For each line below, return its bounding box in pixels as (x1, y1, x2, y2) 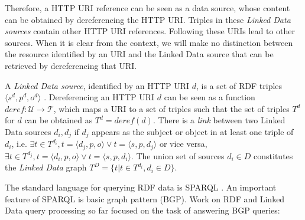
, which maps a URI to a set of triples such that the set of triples (53, 102, 290, 114)
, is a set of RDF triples (196, 79, 283, 91)
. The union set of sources (131, 149, 225, 162)
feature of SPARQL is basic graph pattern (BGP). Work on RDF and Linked (5, 192, 285, 205)
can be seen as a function (164, 91, 255, 103)
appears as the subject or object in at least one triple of (92, 125, 294, 137)
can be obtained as (24, 114, 93, 126)
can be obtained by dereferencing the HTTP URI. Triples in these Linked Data (5, 13, 291, 25)
